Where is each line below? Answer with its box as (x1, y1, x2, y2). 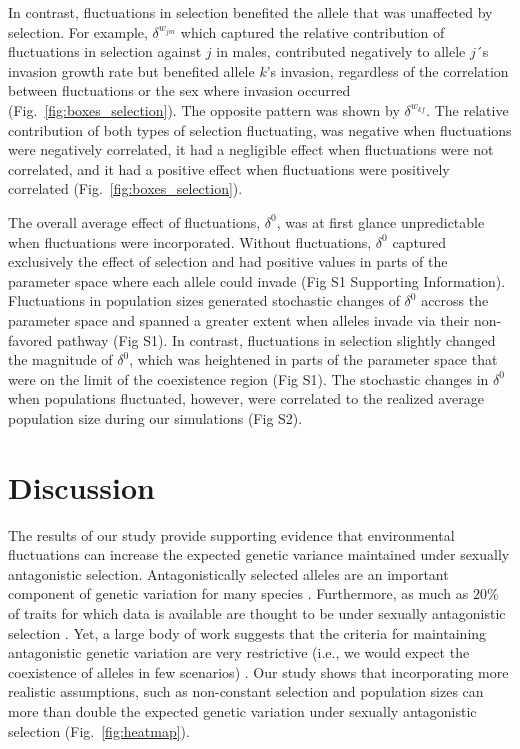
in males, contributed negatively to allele (216, 41, 466, 62)
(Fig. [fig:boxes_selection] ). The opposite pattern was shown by (8, 99, 400, 120)
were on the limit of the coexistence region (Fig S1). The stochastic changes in (8, 368, 489, 389)
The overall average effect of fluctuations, (8, 211, 261, 232)
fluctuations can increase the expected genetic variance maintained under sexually (8, 544, 510, 565)
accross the (421, 290, 489, 311)
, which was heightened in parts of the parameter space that (129, 349, 498, 370)
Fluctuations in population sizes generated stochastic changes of (8, 290, 400, 311)
